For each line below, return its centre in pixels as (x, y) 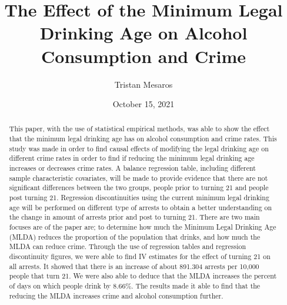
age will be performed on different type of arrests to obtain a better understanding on (141, 207)
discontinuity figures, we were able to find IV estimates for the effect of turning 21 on (140, 256)
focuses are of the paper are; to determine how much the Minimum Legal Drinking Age (143, 227)
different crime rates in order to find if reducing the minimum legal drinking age (132, 158)
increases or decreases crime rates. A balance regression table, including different (132, 168)
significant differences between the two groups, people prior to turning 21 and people (139, 188)
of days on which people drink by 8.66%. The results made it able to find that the (135, 285)
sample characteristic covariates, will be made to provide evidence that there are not (139, 178)
